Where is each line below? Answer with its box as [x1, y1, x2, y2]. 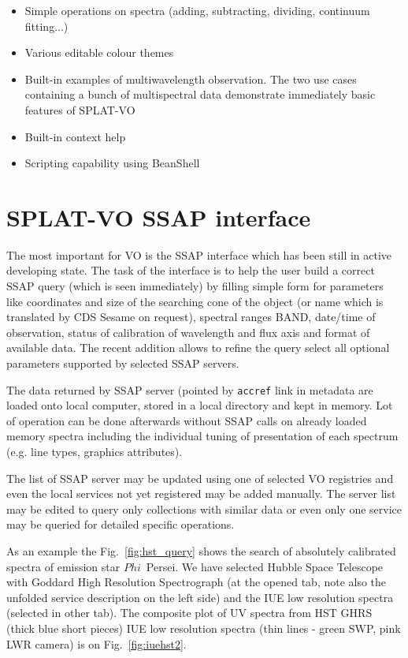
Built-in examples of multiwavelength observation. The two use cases [24, 70, 357, 87]
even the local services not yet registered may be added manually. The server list [6, 485, 396, 502]
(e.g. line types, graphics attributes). [6, 443, 183, 460]
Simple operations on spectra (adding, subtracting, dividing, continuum [24, 2, 370, 18]
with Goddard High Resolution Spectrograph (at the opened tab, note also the [6, 574, 387, 590]
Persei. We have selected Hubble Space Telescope [146, 558, 384, 574]
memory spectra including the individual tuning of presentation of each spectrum [6, 428, 399, 444]
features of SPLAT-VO [24, 101, 135, 118]
